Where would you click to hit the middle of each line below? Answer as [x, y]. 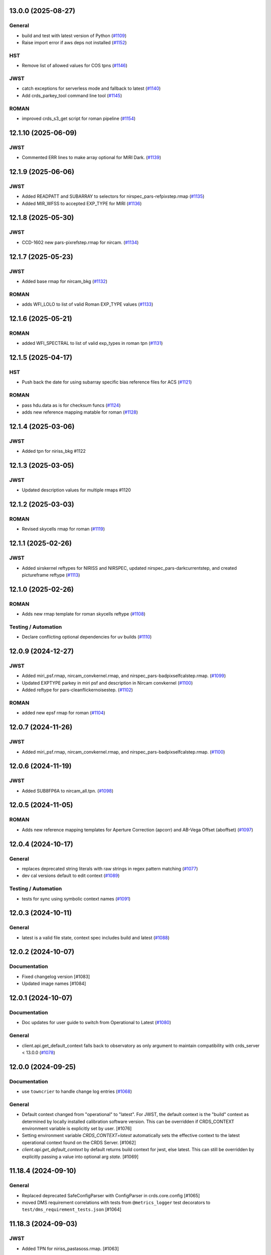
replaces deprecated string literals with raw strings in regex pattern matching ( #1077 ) [110, 868]
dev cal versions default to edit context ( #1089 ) [71, 875]
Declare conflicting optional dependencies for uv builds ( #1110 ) [87, 637]
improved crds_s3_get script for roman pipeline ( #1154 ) [79, 118]
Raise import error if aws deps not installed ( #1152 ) [74, 43]
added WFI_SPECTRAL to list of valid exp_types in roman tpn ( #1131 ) [92, 343]
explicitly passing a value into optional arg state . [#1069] [80, 1157]
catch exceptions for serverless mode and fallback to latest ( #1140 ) [91, 88]
